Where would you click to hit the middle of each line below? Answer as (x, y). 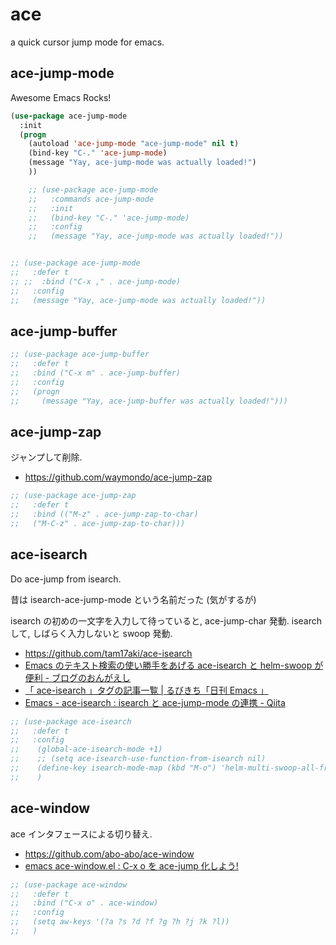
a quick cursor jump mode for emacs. (87, 42)
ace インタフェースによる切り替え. (81, 834)
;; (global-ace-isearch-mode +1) (86, 749)
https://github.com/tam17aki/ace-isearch (108, 653)
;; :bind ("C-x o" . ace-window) (84, 903)
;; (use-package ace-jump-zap (73, 496)
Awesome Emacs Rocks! (61, 97)
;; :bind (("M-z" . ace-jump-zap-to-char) (104, 514)
